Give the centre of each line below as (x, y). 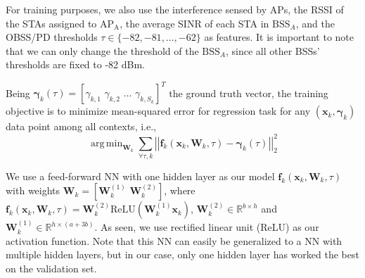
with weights (33, 190)
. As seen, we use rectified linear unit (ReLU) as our (207, 227)
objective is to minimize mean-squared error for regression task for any (158, 111)
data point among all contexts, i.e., (81, 126)
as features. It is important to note (279, 37)
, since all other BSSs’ (273, 50)
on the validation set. (51, 268)
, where (180, 190)
